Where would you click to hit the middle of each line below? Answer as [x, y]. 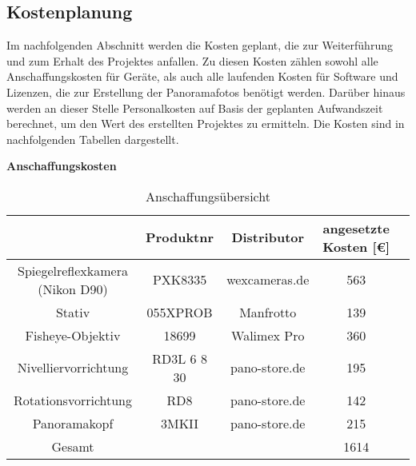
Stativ [73, 312]
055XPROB [180, 312]
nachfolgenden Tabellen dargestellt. [93, 139]
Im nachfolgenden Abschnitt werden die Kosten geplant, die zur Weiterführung [200, 45]
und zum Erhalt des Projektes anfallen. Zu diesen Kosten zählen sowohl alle [192, 60]
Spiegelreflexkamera [73, 270]
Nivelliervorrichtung [73, 368]
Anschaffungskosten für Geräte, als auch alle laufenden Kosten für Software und [202, 76]
